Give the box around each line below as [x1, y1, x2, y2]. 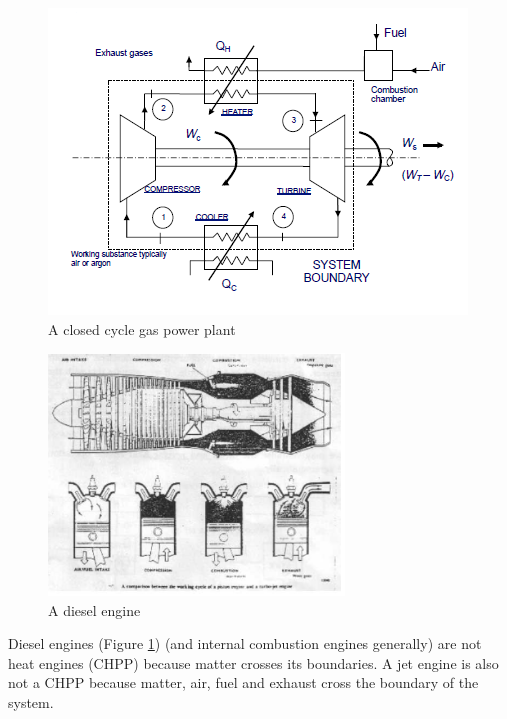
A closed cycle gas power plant [48, 318, 236, 339]
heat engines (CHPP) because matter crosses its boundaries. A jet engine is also [8, 652, 499, 673]
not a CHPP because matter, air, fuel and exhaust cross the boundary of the [8, 672, 479, 693]
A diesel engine [48, 599, 141, 620]
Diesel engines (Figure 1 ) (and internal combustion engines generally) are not [8, 633, 482, 654]
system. [8, 691, 54, 712]
